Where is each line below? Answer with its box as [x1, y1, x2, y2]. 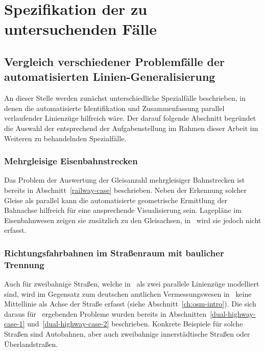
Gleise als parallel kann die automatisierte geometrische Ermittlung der [4, 194, 228, 205]
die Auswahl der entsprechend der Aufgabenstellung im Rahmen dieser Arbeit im [4, 122, 258, 133]
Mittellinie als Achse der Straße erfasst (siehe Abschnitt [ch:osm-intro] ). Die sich [4, 298, 256, 309]
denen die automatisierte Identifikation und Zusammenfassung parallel [4, 102, 225, 113]
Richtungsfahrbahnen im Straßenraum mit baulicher [4, 246, 224, 259]
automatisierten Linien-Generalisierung [4, 69, 215, 84]
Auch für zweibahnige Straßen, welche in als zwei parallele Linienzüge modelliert [4, 278, 259, 289]
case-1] [4, 318, 25, 329]
